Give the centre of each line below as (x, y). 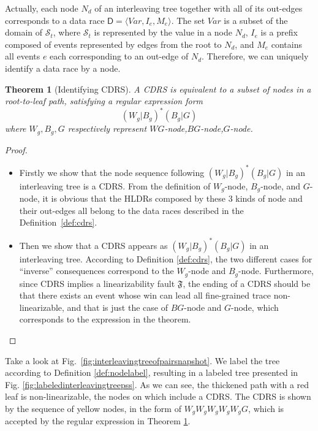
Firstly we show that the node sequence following (112, 172)
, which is (266, 408)
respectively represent (107, 128)
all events (23, 56)
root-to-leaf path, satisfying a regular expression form (104, 101)
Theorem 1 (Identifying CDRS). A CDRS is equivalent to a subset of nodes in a (158, 89)
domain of (24, 32)
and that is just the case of (117, 307)
